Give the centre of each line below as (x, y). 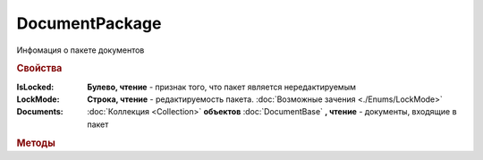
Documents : (40, 112)
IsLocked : (35, 87)
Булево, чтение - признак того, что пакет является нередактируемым (222, 87)
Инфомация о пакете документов (80, 50)
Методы (36, 143)
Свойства (39, 69)
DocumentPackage (89, 23)
